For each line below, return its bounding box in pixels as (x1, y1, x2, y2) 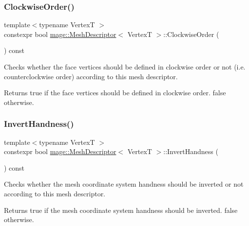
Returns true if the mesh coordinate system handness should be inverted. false (4, 205, 238, 215)
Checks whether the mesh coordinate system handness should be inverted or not (4, 179, 244, 189)
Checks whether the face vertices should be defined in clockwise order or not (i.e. (4, 62, 246, 71)
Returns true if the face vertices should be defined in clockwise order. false (4, 87, 226, 98)
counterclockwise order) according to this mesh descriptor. (4, 71, 178, 81)
